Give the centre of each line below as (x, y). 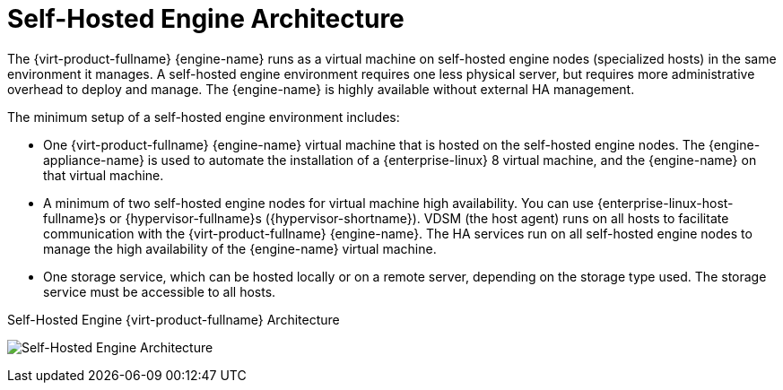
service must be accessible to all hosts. (160, 291)
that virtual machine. (104, 175)
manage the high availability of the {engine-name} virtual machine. (240, 248)
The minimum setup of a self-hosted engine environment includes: (204, 117)
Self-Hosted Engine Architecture (206, 19)
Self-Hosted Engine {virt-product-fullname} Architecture (174, 319)
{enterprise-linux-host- (665, 203)
